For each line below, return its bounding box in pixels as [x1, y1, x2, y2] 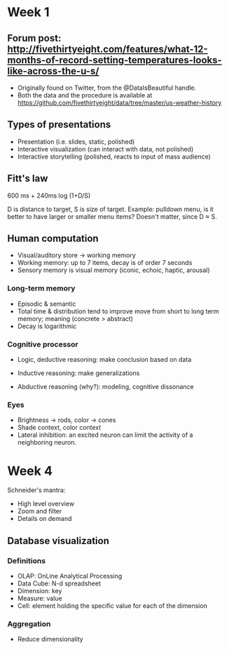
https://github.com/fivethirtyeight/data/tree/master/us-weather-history [17, 99, 222, 107]
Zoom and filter [17, 507, 62, 515]
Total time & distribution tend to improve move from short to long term [17, 306, 219, 316]
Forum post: [7, 32, 62, 44]
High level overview [17, 499, 75, 508]
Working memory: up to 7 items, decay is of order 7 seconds [17, 259, 193, 267]
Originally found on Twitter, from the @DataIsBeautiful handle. [17, 83, 197, 92]
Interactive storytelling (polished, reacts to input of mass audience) [17, 152, 211, 161]
